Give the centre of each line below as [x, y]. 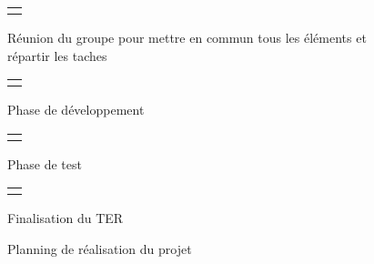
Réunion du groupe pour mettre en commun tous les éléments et [187, 37]
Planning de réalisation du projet [100, 248]
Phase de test [45, 163]
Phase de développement [76, 110]
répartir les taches [57, 55]
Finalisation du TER [66, 218]
